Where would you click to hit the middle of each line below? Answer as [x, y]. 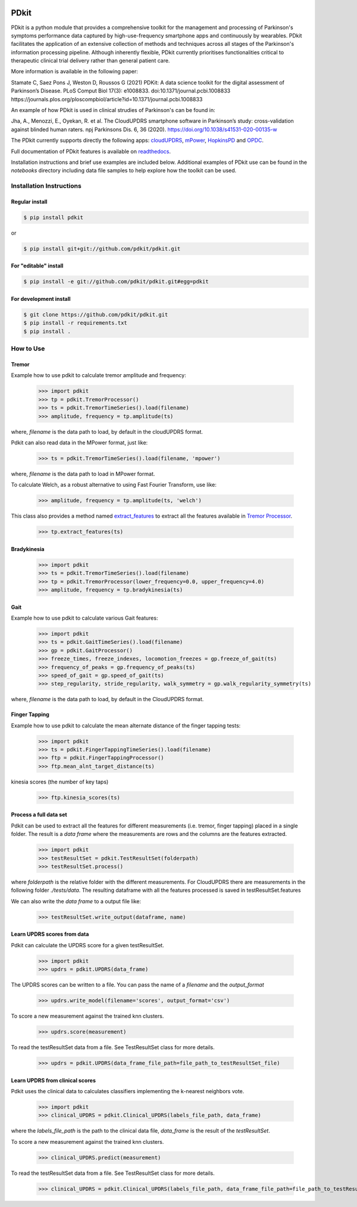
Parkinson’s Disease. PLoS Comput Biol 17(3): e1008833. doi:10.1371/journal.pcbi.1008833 [121, 91]
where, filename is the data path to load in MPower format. [83, 474]
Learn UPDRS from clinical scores [54, 1080]
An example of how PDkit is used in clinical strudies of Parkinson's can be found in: [113, 110]
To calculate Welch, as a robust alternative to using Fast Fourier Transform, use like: [114, 485]
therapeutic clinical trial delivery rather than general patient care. [90, 61]
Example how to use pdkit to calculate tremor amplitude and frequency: [99, 375]
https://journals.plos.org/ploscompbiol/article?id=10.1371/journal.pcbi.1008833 [107, 99]
